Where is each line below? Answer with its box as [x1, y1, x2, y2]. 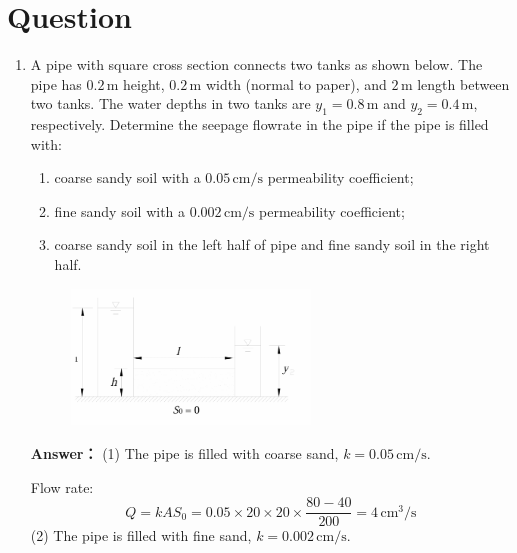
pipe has [30, 73, 82, 94]
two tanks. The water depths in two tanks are [30, 93, 311, 114]
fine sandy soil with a [54, 200, 186, 221]
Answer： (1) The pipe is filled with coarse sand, [30, 442, 339, 463]
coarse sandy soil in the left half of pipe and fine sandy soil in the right [54, 234, 490, 255]
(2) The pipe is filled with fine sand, [30, 525, 252, 546]
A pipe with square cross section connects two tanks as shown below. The [30, 54, 483, 75]
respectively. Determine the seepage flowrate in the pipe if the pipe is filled [30, 114, 489, 135]
